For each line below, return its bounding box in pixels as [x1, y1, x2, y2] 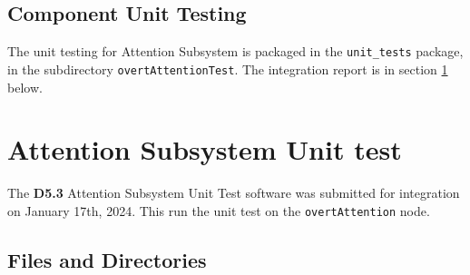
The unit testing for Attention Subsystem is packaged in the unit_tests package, [7, 42, 464, 61]
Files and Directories [7, 245, 207, 273]
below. [7, 77, 43, 96]
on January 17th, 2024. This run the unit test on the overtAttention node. [7, 201, 430, 220]
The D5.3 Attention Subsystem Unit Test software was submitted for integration [7, 183, 460, 202]
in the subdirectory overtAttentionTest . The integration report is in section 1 [7, 59, 448, 78]
